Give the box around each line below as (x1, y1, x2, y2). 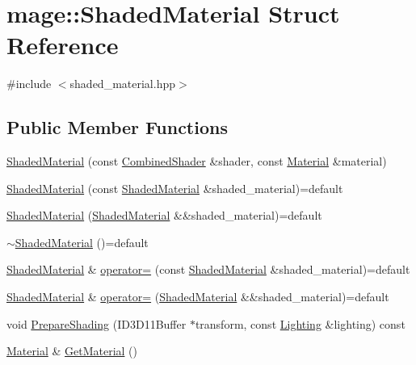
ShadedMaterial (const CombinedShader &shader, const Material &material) (6, 153, 387, 170)
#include (6, 75, 52, 92)
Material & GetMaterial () (6, 342, 137, 359)
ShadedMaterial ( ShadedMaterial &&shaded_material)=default (6, 207, 322, 224)
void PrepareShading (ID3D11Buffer (6, 315, 187, 332)
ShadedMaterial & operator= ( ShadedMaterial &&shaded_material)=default (6, 288, 389, 305)
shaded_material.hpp (69, 75, 175, 92)
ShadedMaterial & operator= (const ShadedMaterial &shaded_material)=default (6, 261, 410, 278)
